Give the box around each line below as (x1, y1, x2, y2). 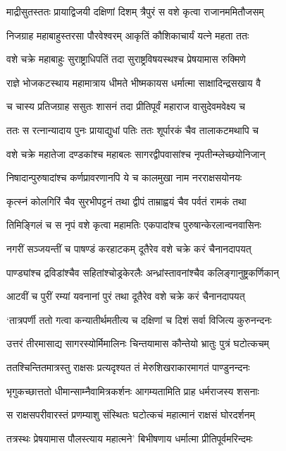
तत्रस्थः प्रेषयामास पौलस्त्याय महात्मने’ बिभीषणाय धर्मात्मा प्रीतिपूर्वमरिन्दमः (6, 431, 253, 445)
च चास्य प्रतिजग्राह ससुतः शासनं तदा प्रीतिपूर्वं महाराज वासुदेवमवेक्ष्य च (6, 99, 245, 114)
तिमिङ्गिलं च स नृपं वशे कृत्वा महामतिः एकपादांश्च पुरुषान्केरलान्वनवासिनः (6, 217, 261, 232)
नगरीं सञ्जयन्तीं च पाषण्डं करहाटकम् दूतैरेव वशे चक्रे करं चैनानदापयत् (6, 241, 251, 255)
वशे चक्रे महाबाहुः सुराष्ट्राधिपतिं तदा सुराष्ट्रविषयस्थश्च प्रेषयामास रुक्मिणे (6, 52, 246, 66)
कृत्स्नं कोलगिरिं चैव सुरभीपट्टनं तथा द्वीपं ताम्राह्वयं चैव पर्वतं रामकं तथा (6, 193, 247, 208)
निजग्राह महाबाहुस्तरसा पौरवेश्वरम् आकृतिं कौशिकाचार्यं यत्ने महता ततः (6, 28, 249, 42)
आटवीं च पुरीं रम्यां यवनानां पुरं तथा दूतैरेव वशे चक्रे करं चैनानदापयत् (6, 289, 245, 303)
